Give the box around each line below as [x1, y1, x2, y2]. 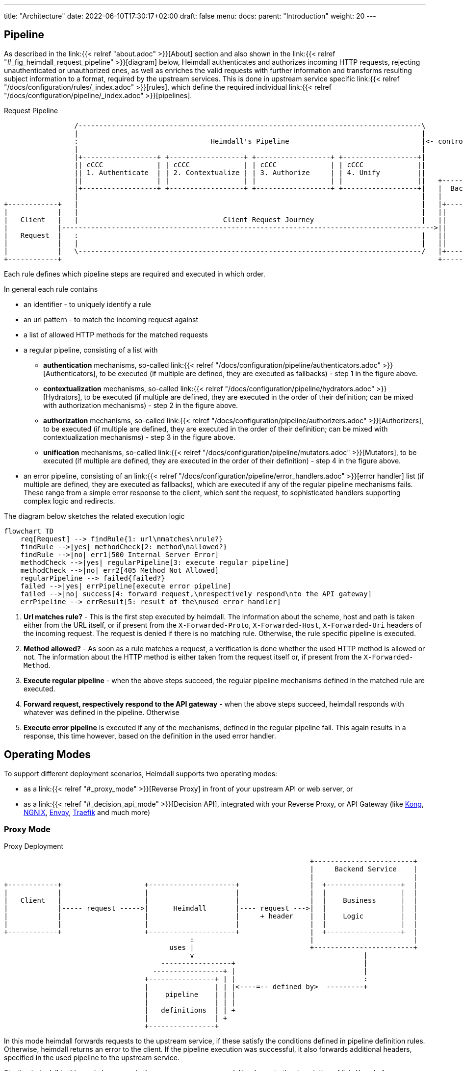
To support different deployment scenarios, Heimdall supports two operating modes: [4, 769, 278, 778]
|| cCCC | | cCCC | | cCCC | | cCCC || [74, 160, 426, 169]
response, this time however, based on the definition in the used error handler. [24, 731, 276, 740]
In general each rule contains [4, 284, 98, 293]
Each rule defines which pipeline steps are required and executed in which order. [4, 269, 265, 278]
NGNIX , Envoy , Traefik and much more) [24, 808, 151, 816]
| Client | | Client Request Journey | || [4, 215, 446, 224]
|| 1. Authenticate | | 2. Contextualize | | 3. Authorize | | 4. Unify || [74, 168, 426, 177]
